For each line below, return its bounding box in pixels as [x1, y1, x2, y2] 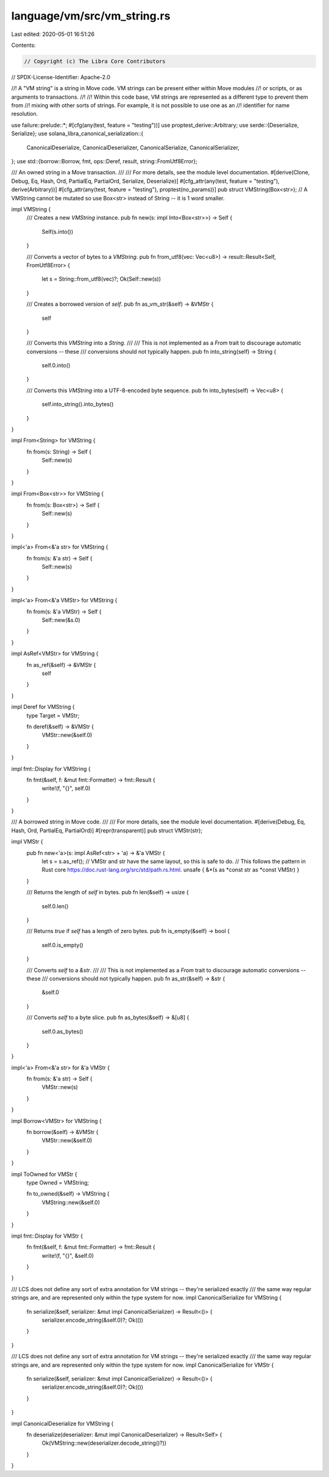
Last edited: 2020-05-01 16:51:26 [11, 30, 94, 38]
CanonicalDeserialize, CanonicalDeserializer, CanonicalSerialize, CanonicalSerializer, [26, 144, 240, 151]
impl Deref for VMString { [11, 703, 75, 711]
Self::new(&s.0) [41, 616, 80, 624]
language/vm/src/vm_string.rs [11, 9, 171, 23]
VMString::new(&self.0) [41, 1199, 101, 1206]
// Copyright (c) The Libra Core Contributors [24, 58, 166, 65]
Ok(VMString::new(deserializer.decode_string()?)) [41, 1439, 167, 1447]
